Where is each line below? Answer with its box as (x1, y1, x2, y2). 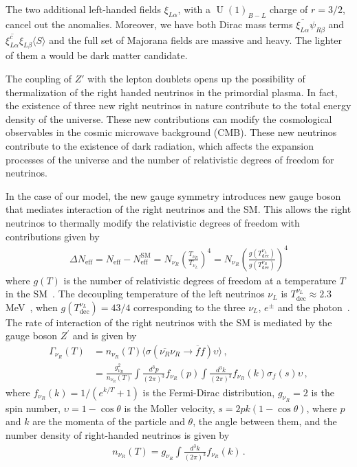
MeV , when (6, 299, 58, 314)
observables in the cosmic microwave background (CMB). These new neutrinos (6, 125, 337, 139)
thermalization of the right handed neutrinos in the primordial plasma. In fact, (6, 84, 338, 99)
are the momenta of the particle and (32, 414, 185, 429)
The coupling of (6, 71, 72, 85)
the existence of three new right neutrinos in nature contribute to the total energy (6, 98, 351, 113)
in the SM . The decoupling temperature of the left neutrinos (6, 286, 265, 301)
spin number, (6, 400, 61, 415)
